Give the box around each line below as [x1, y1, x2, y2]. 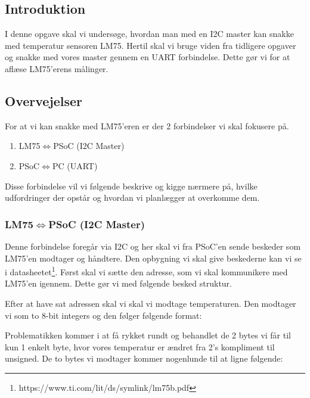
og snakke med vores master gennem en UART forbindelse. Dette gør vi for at [5, 51, 290, 63]
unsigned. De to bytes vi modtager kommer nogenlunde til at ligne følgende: [5, 352, 283, 365]
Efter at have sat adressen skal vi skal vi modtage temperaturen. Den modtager [5, 297, 296, 309]
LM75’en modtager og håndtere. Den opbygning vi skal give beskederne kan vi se [5, 251, 302, 264]
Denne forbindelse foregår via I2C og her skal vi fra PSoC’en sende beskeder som [5, 240, 301, 252]
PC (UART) [52, 159, 98, 172]
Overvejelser [5, 91, 83, 110]
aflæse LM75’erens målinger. [5, 62, 108, 74]
